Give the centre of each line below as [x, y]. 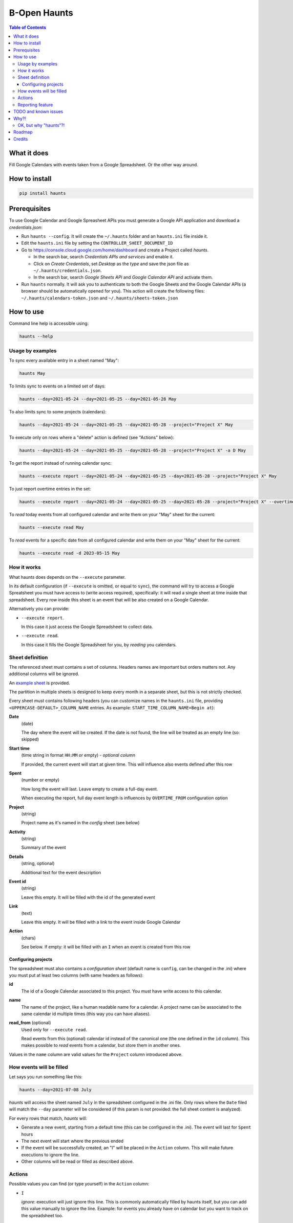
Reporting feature [35, 105]
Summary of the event [43, 848]
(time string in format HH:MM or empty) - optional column [78, 755]
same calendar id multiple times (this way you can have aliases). [86, 1014]
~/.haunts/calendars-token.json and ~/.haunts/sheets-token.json [100, 298]
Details [16, 857]
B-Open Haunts [41, 13]
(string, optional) [38, 863]
